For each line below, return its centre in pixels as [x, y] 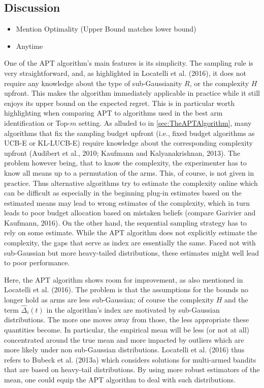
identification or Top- [37, 122]
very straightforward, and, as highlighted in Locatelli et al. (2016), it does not [125, 73]
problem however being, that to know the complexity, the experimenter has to [125, 163]
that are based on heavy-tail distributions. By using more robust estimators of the [132, 369]
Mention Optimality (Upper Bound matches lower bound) [106, 29]
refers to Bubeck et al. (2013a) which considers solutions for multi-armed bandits [130, 359]
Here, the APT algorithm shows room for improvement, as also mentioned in [124, 279]
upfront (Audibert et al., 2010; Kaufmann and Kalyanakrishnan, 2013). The [122, 153]
